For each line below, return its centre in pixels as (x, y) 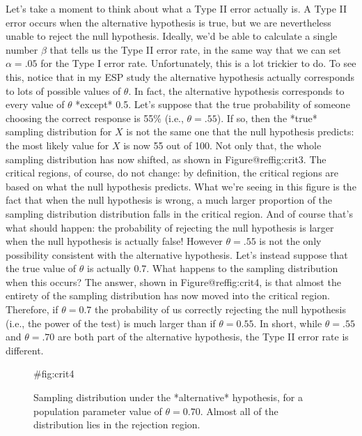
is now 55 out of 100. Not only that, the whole (222, 145)
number (22, 49)
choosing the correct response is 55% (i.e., (95, 118)
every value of (35, 104)
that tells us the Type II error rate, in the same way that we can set (195, 49)
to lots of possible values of (63, 90)
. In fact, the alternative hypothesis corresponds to (236, 90)
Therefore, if (32, 309)
